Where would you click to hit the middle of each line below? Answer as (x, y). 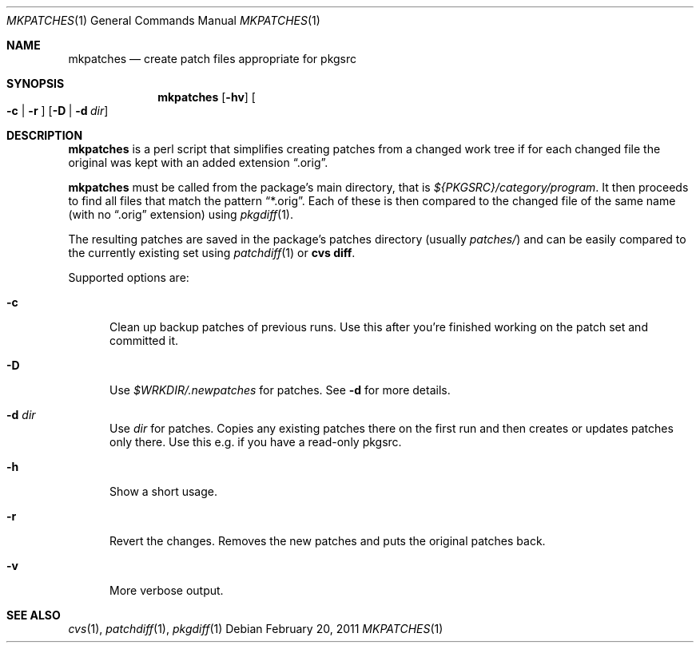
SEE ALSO (34, 615)
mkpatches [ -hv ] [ (207, 97)
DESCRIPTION (45, 135)
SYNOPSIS (36, 83)
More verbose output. (167, 590)
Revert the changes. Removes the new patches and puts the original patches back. (328, 541)
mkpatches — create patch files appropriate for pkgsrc (213, 59)
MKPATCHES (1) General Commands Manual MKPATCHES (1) (163, 20)
